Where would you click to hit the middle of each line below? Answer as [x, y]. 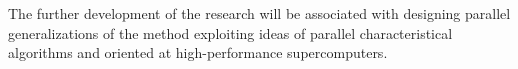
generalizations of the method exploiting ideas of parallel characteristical [230, 32]
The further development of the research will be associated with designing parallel [259, 13]
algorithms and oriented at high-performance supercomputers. [198, 52]
